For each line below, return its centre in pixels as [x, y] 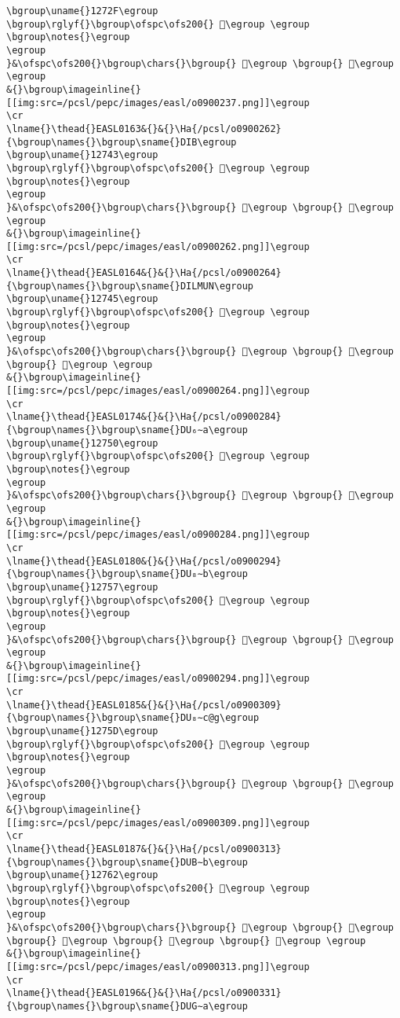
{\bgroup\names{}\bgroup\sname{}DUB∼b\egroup [127, 862]
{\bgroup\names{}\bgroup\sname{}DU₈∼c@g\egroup [133, 718]
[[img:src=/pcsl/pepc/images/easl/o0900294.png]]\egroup [158, 679]
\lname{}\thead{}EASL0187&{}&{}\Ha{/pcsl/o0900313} [144, 849]
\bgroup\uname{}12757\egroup [82, 587]
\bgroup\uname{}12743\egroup [82, 155]
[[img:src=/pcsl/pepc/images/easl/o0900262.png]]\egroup [158, 246]
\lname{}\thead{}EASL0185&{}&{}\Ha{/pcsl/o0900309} [144, 705]
